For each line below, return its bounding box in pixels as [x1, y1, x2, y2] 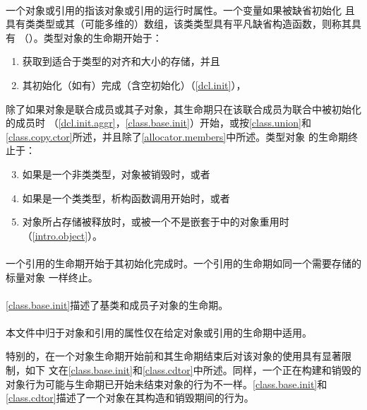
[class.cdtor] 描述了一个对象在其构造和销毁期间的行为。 [6, 390, 254, 405]
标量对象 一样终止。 [6, 269, 98, 284]
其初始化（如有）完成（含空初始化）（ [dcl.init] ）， [22, 77, 246, 92]
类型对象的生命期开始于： [43, 30, 162, 45]
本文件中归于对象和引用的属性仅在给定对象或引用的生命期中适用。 [6, 324, 312, 339]
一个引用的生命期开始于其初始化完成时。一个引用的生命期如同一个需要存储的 [6, 255, 361, 270]
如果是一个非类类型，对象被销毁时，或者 [22, 166, 210, 181]
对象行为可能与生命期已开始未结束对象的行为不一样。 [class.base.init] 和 [6, 376, 327, 391]
